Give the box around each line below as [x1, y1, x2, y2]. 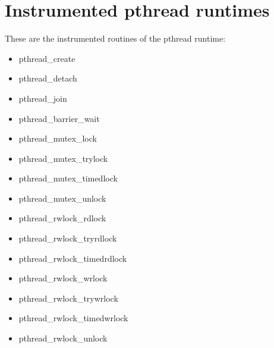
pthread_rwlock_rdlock [18, 212, 106, 224]
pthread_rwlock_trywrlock [18, 291, 118, 304]
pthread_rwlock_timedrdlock [18, 252, 127, 264]
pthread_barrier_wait [18, 112, 100, 124]
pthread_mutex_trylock [18, 152, 108, 164]
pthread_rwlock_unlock [18, 332, 108, 344]
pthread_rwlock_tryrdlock [18, 232, 117, 244]
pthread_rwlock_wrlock [18, 272, 108, 284]
